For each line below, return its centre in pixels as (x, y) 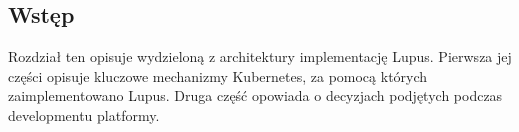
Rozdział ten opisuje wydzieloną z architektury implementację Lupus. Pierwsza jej (260, 56)
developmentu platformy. (84, 114)
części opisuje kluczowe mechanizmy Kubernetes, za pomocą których (218, 75)
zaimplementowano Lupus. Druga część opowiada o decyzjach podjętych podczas (255, 95)
